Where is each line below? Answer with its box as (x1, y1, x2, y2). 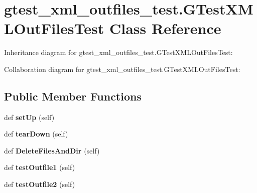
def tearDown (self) (4, 128, 68, 139)
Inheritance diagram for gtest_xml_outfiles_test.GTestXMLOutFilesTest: (4, 47, 233, 57)
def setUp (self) (4, 111, 55, 122)
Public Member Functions (4, 88, 142, 103)
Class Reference (109, 18, 221, 38)
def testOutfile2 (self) (4, 179, 75, 189)
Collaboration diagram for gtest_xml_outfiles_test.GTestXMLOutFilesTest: (4, 63, 240, 74)
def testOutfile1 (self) (4, 162, 75, 172)
